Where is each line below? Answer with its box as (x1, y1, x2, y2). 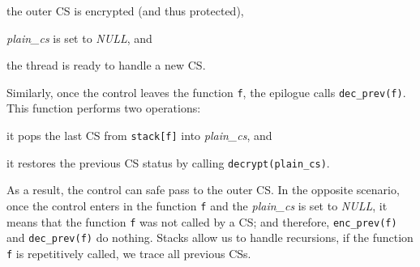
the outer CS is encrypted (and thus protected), (6, 2, 244, 19)
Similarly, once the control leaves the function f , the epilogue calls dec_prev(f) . (6, 83, 406, 100)
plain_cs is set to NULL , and (6, 29, 152, 46)
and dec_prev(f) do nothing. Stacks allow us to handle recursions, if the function (6, 229, 414, 246)
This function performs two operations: (6, 100, 201, 117)
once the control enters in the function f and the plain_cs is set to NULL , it (6, 197, 388, 214)
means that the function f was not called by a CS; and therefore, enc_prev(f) (6, 213, 397, 230)
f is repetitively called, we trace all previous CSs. (6, 244, 251, 261)
